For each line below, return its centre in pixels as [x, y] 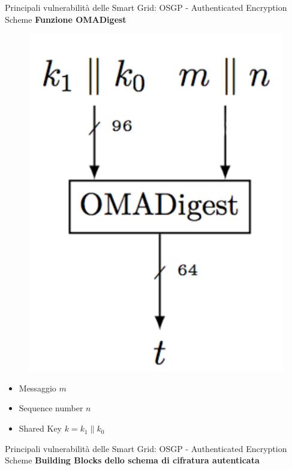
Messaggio [37, 388]
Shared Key [40, 428]
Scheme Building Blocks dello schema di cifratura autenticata [132, 460]
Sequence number [51, 408]
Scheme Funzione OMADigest [66, 19]
